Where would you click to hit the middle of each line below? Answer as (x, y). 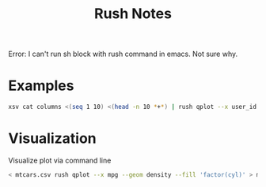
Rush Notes (133, 14)
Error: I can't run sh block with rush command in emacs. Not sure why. (123, 54)
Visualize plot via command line (60, 160)
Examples (41, 86)
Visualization (52, 138)
